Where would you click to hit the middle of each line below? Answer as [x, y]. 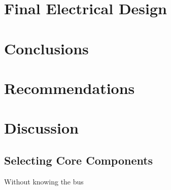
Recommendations [70, 88]
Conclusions [46, 48]
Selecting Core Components [79, 160]
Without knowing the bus [44, 181]
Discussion [41, 128]
